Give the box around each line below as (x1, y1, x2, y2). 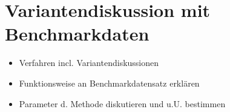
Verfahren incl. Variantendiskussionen (19, 56, 159, 69)
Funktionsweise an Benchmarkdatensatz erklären (19, 76, 200, 89)
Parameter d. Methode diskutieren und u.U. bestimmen (19, 97, 226, 110)
